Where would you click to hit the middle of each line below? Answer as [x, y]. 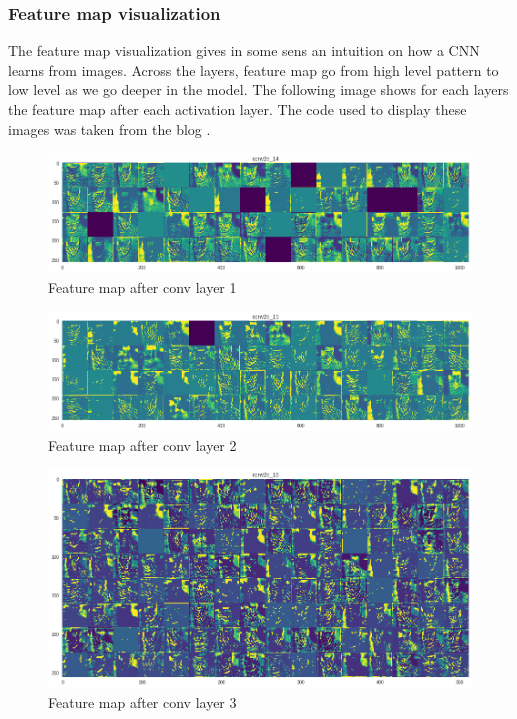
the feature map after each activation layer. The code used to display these [237, 109]
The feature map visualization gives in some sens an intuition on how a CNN [244, 50]
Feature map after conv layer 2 [142, 444]
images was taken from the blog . [109, 128]
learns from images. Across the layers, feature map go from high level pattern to [253, 69]
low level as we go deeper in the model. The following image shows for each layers [258, 89]
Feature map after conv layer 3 [142, 701]
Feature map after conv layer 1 [142, 286]
